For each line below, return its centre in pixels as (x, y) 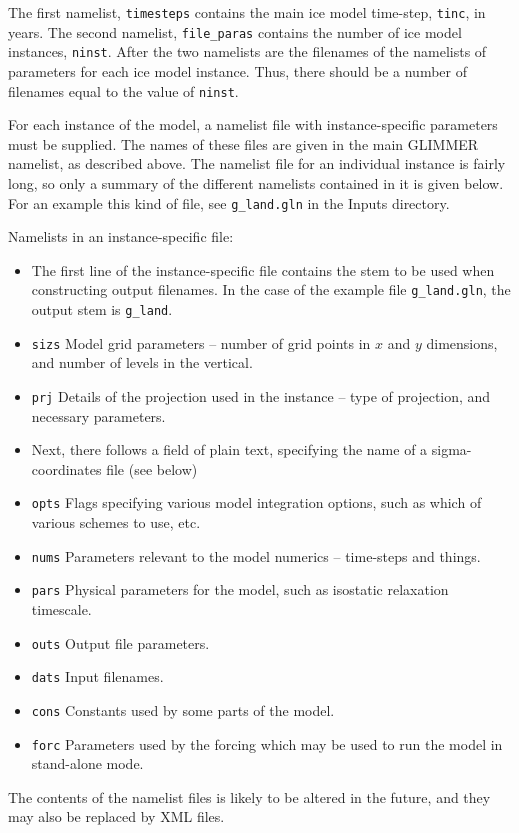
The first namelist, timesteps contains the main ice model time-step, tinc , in (247, 12)
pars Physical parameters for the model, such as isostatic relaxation (240, 589)
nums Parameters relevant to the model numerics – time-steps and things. (256, 555)
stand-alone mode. (87, 763)
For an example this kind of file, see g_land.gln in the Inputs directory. (229, 202)
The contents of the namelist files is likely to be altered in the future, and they (249, 796)
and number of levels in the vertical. (142, 362)
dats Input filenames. (97, 676)
